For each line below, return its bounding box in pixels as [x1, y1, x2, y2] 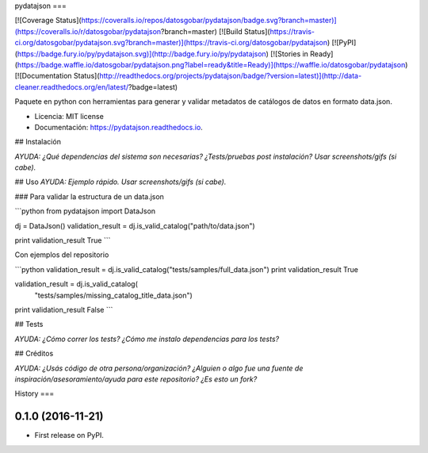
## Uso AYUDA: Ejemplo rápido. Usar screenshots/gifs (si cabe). [14, 177, 227, 186]
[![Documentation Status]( [14, 71, 100, 81]
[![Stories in [270, 48, 309, 59]
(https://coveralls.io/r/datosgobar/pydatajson [14, 26, 162, 36]
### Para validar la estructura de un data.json [14, 191, 164, 202]
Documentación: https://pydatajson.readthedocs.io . [34, 122, 204, 132]
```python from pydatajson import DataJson [14, 206, 156, 216]
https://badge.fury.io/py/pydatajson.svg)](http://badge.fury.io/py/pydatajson [17, 48, 267, 59]
